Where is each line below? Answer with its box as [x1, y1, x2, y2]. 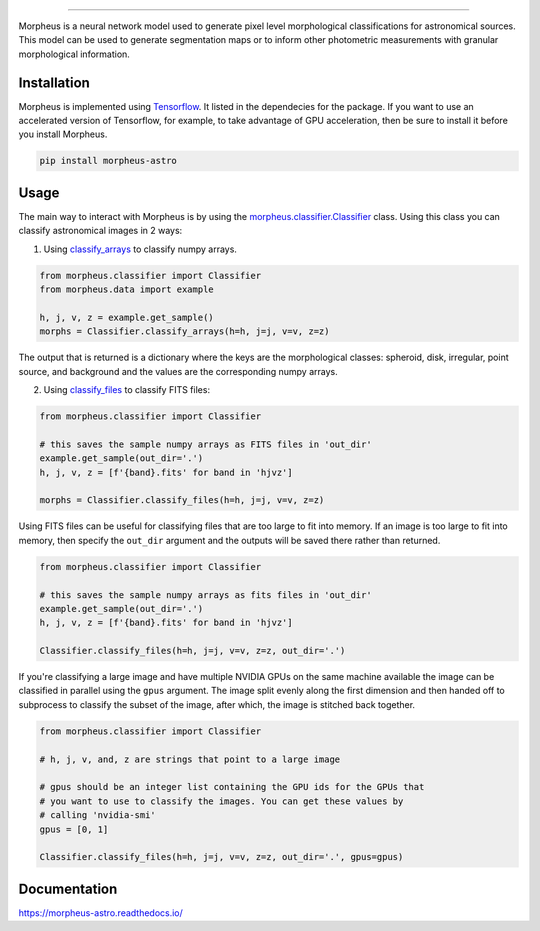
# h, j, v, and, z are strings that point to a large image [39, 753, 341, 765]
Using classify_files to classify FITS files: [43, 384, 210, 396]
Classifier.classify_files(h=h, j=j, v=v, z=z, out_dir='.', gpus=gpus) [39, 851, 404, 863]
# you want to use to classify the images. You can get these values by [39, 795, 404, 807]
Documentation [18, 880, 118, 897]
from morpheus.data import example [39, 284, 214, 295]
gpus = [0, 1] [39, 823, 109, 835]
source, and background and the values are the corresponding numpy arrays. [18, 365, 339, 377]
